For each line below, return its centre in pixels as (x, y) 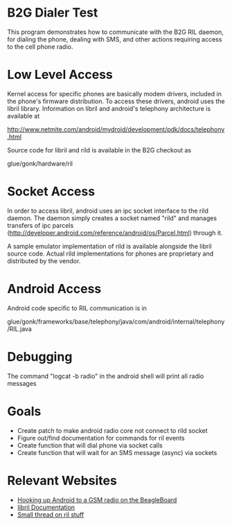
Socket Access (51, 192)
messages (22, 383)
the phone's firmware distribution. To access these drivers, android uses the (116, 101)
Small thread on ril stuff (51, 515)
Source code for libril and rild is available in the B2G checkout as (99, 150)
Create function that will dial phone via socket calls (90, 445)
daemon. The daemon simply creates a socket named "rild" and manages (112, 218)
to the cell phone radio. (40, 46)
